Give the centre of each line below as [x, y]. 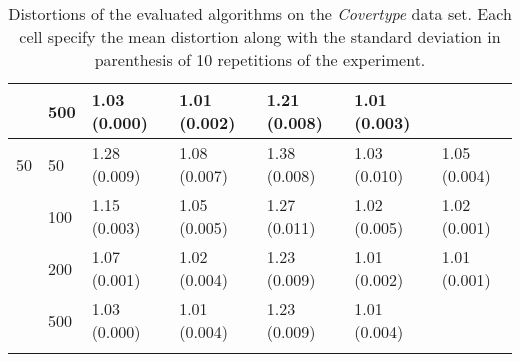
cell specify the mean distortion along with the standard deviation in [260, 36]
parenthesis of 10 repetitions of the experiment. [260, 59]
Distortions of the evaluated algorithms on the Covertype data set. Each [260, 13]
